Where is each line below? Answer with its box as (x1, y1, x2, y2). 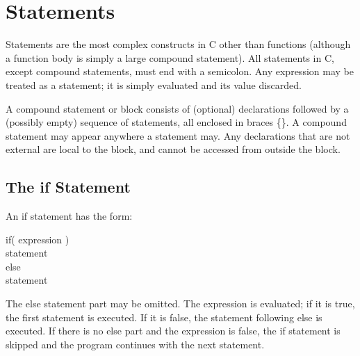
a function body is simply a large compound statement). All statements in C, (6, 50, 334, 65)
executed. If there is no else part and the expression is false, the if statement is (6, 323, 341, 338)
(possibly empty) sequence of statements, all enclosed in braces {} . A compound (6, 115, 347, 129)
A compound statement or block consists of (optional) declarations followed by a (6, 101, 349, 115)
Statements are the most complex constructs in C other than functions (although (6, 37, 351, 51)
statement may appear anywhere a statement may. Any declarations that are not (6, 128, 350, 143)
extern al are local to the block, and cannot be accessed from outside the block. (6, 142, 341, 156)
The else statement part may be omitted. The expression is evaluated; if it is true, (6, 296, 355, 311)
